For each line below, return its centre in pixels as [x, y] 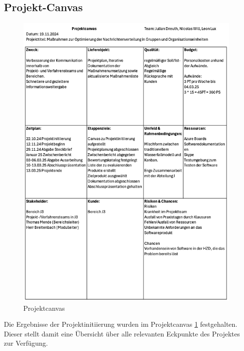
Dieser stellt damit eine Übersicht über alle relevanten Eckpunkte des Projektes [122, 333]
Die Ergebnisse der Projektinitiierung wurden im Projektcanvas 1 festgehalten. [121, 324]
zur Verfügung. [26, 343]
